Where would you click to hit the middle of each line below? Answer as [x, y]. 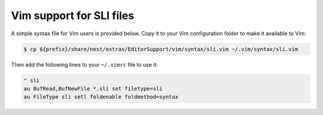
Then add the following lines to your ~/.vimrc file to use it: [85, 64]
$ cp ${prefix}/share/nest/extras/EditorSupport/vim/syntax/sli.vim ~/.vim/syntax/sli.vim [161, 49]
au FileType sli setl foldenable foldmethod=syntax [101, 97]
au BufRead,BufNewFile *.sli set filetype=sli [93, 88]
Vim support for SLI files [73, 15]
